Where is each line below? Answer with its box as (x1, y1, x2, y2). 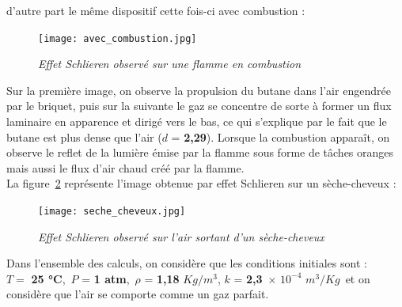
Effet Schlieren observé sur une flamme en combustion (38, 55, 301, 72)
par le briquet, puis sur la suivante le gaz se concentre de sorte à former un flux (6, 97, 392, 114)
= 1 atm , (82, 270, 130, 286)
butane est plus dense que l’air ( (6, 128, 162, 145)
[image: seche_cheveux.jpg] (38, 206, 186, 217)
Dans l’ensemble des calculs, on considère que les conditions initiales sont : (6, 255, 367, 271)
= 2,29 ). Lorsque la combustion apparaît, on (171, 128, 390, 145)
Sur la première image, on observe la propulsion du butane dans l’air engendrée (6, 81, 391, 98)
